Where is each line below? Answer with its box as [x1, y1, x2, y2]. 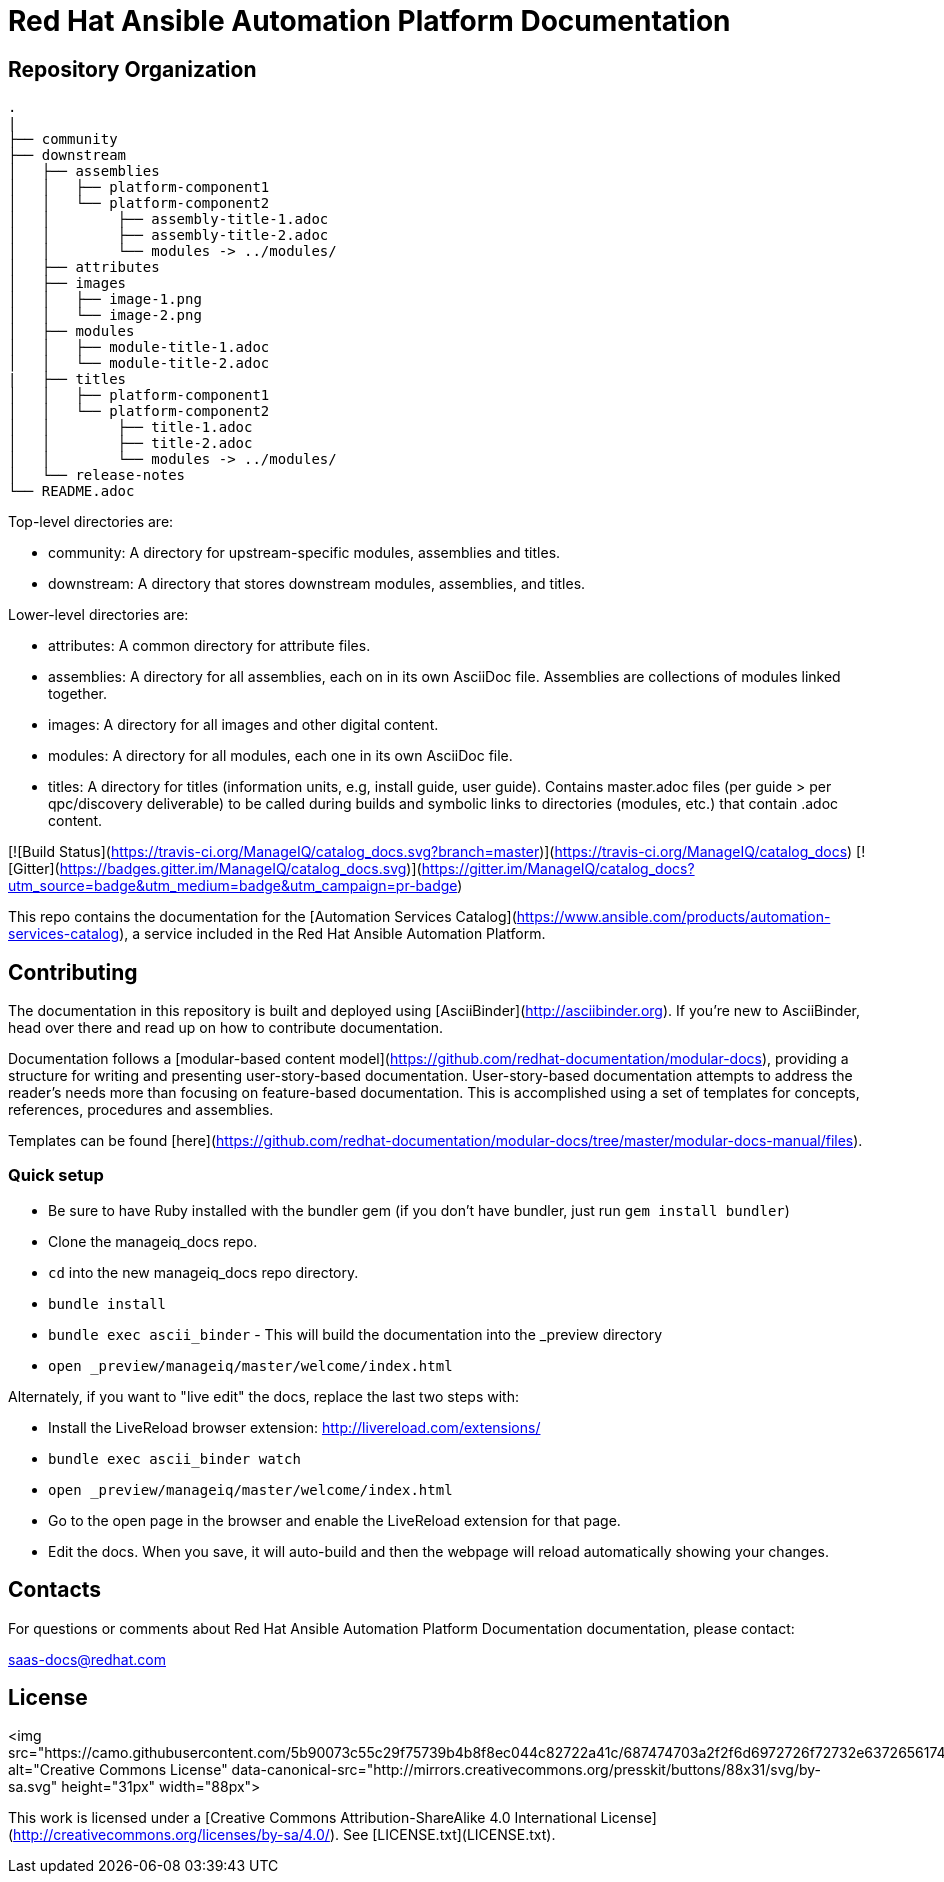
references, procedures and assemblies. [8, 1101, 274, 1119]
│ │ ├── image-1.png [8, 291, 202, 308]
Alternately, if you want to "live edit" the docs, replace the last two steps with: [8, 1387, 520, 1405]
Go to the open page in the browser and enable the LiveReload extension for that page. [48, 1511, 621, 1529]
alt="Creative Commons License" [8, 1761, 228, 1779]
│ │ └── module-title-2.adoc [8, 355, 270, 372]
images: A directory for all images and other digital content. [48, 716, 439, 734]
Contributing [8, 959, 138, 985]
